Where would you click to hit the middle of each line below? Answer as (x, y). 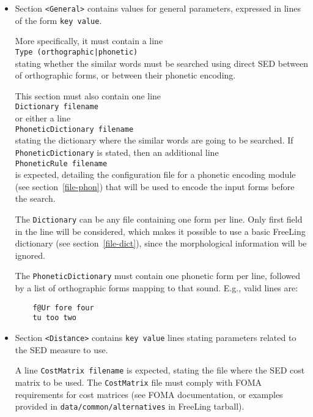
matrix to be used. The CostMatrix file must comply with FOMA (138, 382)
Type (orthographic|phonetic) (76, 52)
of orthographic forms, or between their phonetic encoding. (125, 75)
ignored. (30, 255)
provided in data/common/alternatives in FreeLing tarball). (130, 406)
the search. (35, 198)
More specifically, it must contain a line (89, 41)
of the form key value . (58, 20)
